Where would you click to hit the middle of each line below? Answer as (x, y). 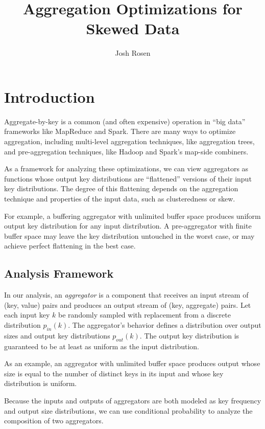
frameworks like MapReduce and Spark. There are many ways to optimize (120, 131)
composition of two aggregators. (54, 421)
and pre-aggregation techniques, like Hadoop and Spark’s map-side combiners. (126, 151)
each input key (27, 315)
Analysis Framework (59, 273)
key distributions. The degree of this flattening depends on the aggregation (121, 188)
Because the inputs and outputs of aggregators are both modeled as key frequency (133, 400)
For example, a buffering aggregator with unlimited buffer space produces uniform (132, 216)
